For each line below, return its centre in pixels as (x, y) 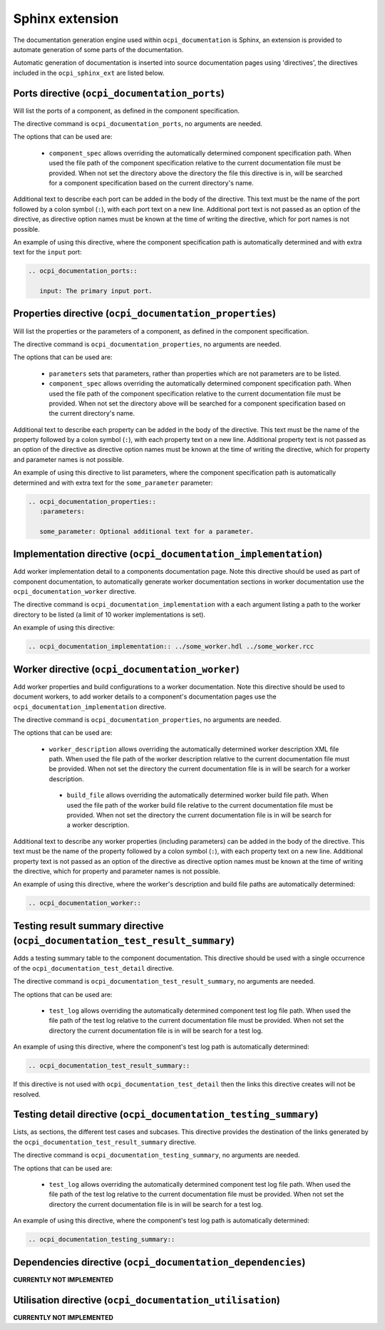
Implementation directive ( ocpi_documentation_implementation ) (168, 554)
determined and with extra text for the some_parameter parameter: (113, 483)
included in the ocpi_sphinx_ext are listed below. (89, 73)
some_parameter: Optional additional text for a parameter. (147, 531)
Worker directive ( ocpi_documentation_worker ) (127, 669)
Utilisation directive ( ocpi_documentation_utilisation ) (147, 1300)
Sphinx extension (66, 19)
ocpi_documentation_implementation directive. (90, 706)
